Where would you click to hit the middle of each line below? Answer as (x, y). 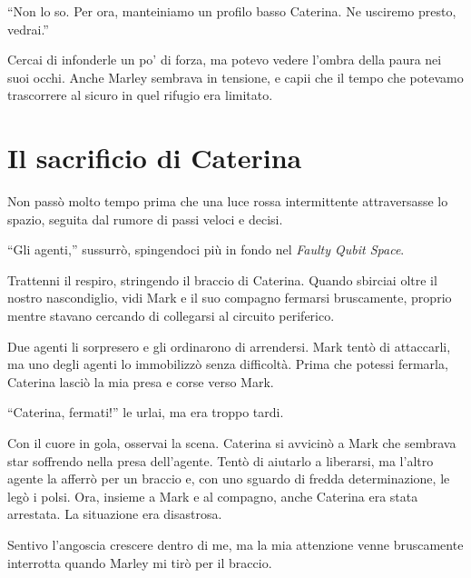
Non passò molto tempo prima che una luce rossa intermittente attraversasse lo (228, 201)
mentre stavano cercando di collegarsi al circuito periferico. (171, 316)
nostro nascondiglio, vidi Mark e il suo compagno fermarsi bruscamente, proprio (230, 298)
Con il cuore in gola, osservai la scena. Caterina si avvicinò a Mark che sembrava (232, 443)
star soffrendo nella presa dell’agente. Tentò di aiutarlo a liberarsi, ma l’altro (221, 460)
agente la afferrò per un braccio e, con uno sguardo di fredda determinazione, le (229, 478)
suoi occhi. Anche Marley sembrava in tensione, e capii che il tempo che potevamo (235, 77)
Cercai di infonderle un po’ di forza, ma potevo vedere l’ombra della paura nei (225, 60)
